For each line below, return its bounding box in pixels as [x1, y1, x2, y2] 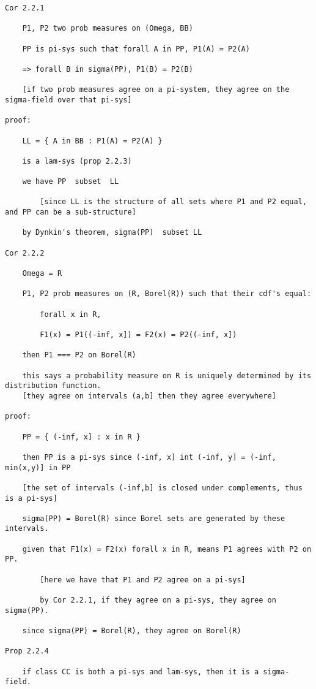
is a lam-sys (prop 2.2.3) [22, 156, 132, 166]
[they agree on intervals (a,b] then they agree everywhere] [22, 391, 276, 400]
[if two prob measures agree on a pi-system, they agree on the [22, 85, 290, 94]
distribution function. [5, 381, 101, 390]
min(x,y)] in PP [5, 463, 71, 472]
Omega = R [22, 269, 62, 278]
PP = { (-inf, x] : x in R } [22, 432, 141, 441]
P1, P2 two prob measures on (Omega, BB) [22, 24, 193, 33]
